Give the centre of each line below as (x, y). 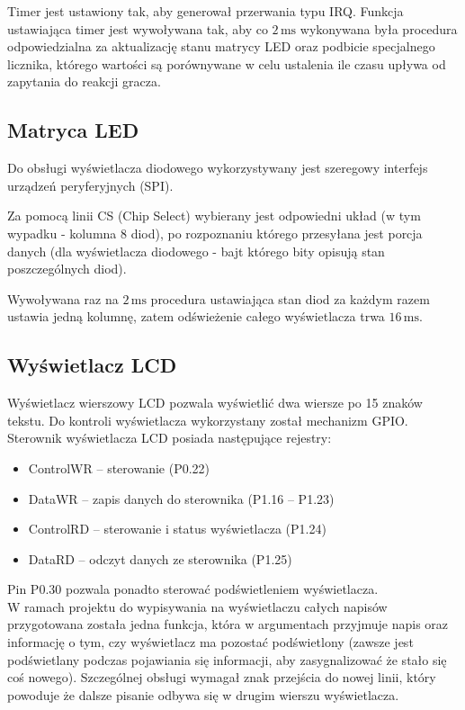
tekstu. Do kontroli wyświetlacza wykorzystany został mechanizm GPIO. (208, 420)
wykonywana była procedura (379, 28)
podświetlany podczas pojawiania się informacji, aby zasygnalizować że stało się (227, 659)
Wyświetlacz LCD (92, 365)
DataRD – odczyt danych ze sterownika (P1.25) (160, 558)
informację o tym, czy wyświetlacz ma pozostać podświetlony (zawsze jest (210, 642)
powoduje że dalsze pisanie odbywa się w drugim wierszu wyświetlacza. (203, 694)
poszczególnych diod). (67, 269)
